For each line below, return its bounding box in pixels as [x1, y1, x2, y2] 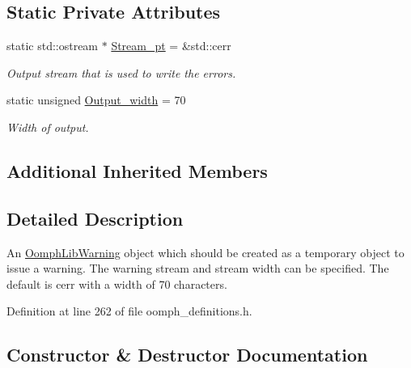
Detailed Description [6, 205, 184, 231]
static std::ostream [6, 37, 99, 54]
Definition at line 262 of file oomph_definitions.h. [6, 302, 252, 319]
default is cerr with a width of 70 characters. [6, 275, 227, 292]
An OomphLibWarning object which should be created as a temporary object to [6, 243, 405, 260]
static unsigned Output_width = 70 [6, 91, 186, 108]
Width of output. [6, 118, 89, 135]
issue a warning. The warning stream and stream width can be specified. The [6, 260, 389, 277]
